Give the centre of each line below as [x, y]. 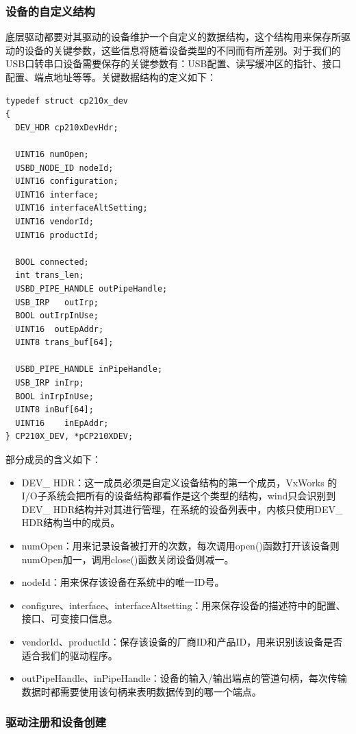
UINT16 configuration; [67, 181]
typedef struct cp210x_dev [67, 100]
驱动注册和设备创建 [56, 722]
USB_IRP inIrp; [50, 383]
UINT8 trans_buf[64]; [64, 343]
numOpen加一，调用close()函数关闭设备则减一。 [128, 559]
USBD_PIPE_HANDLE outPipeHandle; [91, 288]
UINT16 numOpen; [52, 154]
